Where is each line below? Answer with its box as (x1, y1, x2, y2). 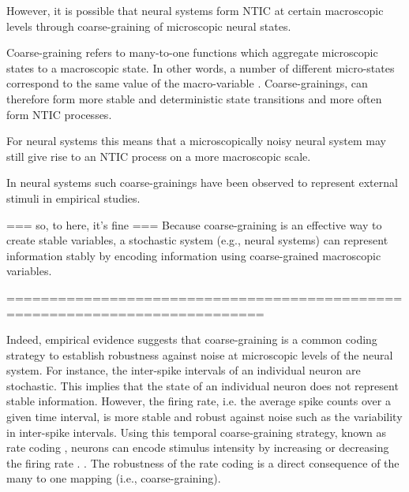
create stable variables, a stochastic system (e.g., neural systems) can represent (6, 232, 388, 248)
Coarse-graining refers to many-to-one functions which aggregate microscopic (6, 44, 378, 61)
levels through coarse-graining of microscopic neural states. (6, 17, 291, 34)
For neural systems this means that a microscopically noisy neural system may (6, 132, 386, 149)
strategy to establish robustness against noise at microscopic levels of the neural (6, 346, 393, 363)
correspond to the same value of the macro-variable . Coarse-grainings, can (6, 75, 368, 91)
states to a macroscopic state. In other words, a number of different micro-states (6, 59, 395, 76)
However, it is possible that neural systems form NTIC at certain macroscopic (6, 2, 384, 18)
